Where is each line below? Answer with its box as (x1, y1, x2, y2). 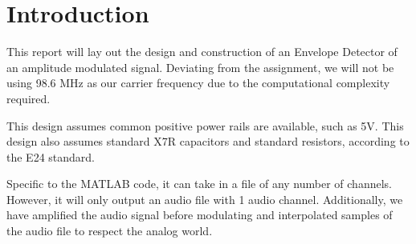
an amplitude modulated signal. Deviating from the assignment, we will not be (6, 58, 394, 75)
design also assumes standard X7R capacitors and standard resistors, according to (6, 133, 410, 150)
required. (6, 90, 51, 106)
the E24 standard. (6, 148, 95, 165)
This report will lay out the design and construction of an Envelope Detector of (6, 43, 398, 60)
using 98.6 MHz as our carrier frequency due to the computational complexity (6, 74, 390, 91)
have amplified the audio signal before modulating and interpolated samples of (6, 206, 393, 223)
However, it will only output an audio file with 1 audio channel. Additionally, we (6, 190, 403, 207)
